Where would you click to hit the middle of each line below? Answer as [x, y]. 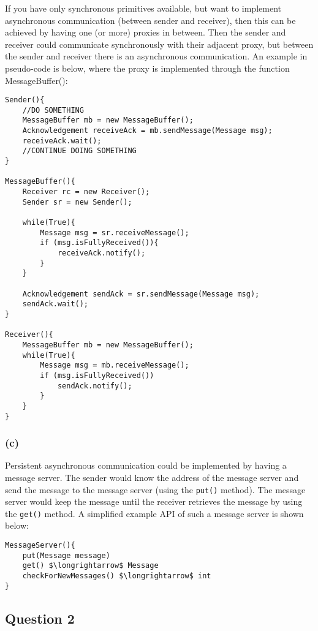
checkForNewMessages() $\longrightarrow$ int [117, 576]
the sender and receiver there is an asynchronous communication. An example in [156, 56]
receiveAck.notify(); [101, 253]
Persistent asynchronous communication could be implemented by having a [146, 465]
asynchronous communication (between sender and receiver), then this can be [150, 20]
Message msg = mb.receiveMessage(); [115, 365]
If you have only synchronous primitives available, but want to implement [143, 8]
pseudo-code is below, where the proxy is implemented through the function [147, 68]
